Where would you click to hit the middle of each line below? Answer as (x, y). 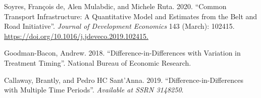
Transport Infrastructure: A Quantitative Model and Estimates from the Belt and (131, 16)
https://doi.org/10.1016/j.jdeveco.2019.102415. (76, 36)
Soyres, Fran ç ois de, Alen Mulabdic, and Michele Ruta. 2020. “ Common (115, 6)
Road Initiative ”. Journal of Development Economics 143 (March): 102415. (119, 26)
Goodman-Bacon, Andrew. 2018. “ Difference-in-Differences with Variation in (122, 53)
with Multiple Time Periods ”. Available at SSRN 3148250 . (94, 90)
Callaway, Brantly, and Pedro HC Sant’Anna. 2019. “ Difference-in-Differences (124, 80)
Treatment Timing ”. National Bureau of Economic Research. (98, 62)
